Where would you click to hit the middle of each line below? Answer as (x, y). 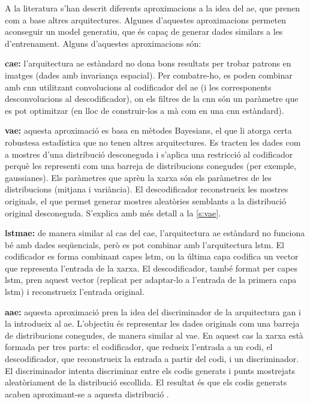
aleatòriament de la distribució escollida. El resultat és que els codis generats (146, 382)
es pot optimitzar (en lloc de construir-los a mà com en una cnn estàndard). (145, 110)
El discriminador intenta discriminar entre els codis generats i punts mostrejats (150, 370)
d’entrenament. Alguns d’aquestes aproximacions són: (103, 43)
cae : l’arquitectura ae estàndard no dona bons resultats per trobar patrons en (148, 63)
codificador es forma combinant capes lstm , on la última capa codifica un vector (152, 256)
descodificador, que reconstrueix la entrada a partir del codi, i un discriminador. (152, 359)
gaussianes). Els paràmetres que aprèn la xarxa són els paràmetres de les (138, 177)
